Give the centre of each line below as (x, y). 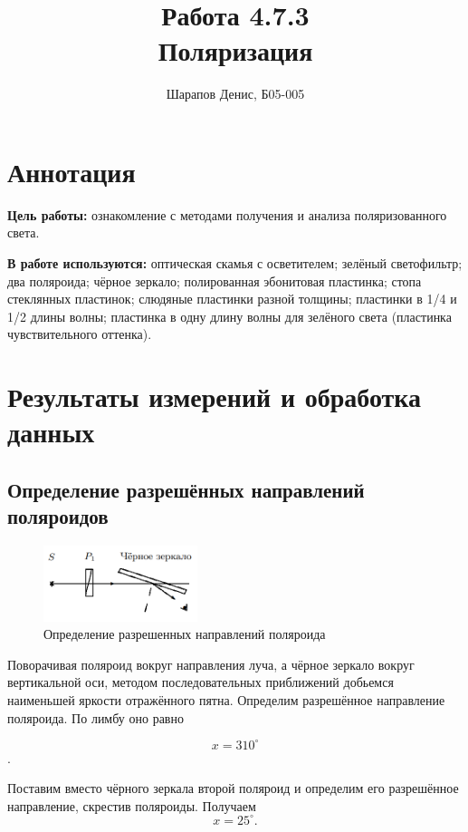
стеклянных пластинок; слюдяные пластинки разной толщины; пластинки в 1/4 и (232, 299)
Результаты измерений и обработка (215, 397)
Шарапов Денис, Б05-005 (235, 94)
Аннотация (72, 171)
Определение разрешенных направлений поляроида (185, 634)
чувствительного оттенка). (80, 334)
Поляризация (235, 50)
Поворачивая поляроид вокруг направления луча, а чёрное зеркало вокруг (211, 664)
